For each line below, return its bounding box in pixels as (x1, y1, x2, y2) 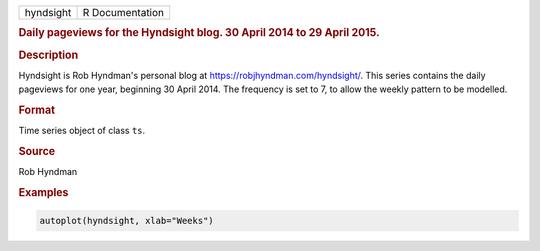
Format (18, 103, 55, 117)
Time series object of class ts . (18, 125, 146, 137)
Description (18, 48, 79, 62)
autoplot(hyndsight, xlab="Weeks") (39, 215, 214, 226)
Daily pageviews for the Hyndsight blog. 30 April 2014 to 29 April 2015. (18, 26, 380, 40)
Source (18, 145, 56, 159)
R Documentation (82, 6, 165, 19)
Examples (18, 186, 69, 200)
